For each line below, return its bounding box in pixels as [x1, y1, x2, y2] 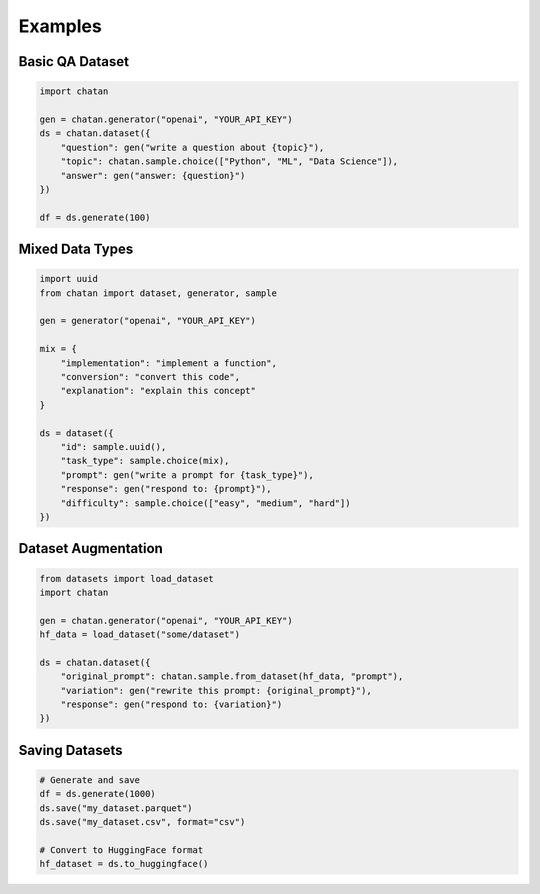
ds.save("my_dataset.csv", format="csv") [39, 816, 246, 828]
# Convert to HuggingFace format [39, 844, 204, 855]
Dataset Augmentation [18, 540, 164, 557]
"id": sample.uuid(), [60, 441, 167, 452]
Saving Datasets [18, 741, 124, 759]
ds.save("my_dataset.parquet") [39, 802, 194, 814]
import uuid [39, 273, 99, 285]
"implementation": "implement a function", [60, 357, 277, 369]
